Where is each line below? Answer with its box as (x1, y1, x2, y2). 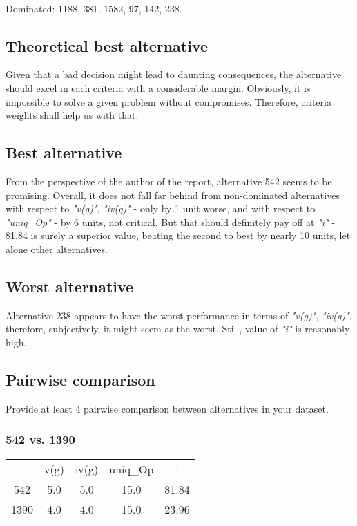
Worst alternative (6, 275, 134, 297)
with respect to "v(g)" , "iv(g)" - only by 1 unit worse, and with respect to (6, 201, 316, 216)
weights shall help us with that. (6, 108, 139, 122)
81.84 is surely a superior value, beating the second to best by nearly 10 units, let (6, 228, 351, 243)
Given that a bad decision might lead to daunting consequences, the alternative (6, 67, 342, 82)
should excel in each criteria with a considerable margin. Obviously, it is (6, 80, 311, 95)
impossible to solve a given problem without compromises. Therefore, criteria (6, 94, 331, 109)
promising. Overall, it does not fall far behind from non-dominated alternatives (6, 187, 340, 202)
